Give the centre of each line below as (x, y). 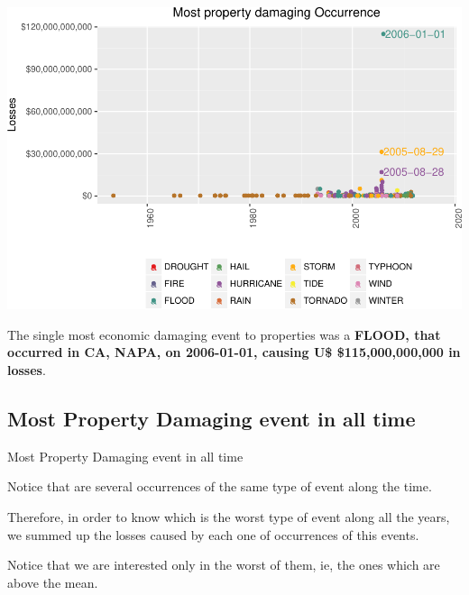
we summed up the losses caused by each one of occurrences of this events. (213, 534)
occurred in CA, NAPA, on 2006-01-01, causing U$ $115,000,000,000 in (234, 352)
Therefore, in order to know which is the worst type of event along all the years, (229, 517)
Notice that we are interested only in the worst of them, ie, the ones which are (224, 565)
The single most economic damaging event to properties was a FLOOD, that (224, 334)
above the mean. (53, 582)
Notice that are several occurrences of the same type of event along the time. (220, 486)
